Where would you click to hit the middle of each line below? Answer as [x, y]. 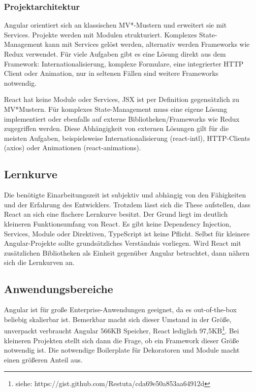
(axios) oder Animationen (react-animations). [73, 147]
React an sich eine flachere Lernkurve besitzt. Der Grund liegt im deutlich [116, 214]
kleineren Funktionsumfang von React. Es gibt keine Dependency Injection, [118, 223]
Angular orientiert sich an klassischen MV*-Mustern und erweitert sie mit [115, 25]
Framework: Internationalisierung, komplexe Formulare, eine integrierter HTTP [124, 63]
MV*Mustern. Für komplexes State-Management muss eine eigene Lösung [116, 109]
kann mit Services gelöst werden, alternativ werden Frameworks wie [147, 44]
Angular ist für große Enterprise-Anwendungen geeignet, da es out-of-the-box [120, 310]
